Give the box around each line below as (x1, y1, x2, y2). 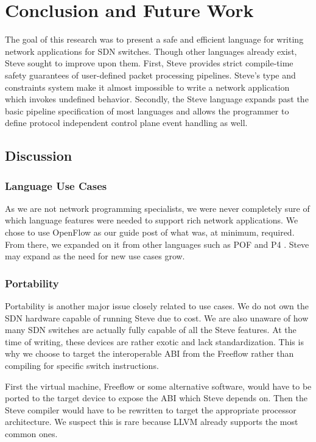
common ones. (5, 427, 58, 440)
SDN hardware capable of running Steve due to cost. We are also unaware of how (5, 311, 309, 324)
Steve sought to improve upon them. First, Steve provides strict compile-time (5, 57, 293, 69)
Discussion (5, 146, 72, 165)
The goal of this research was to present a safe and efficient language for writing (5, 33, 304, 46)
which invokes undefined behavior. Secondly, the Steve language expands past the (5, 93, 309, 105)
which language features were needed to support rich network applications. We (5, 214, 298, 226)
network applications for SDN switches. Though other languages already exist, (5, 44, 297, 57)
